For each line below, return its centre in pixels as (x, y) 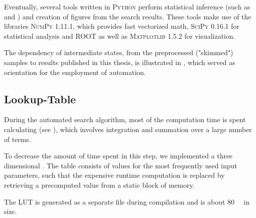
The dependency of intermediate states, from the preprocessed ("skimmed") (119, 52)
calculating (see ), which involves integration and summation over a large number (128, 129)
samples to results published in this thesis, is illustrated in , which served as (120, 62)
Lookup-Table (40, 99)
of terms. (18, 139)
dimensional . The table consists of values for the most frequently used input (121, 165)
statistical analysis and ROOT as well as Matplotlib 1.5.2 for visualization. (120, 36)
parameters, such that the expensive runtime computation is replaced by (114, 175)
